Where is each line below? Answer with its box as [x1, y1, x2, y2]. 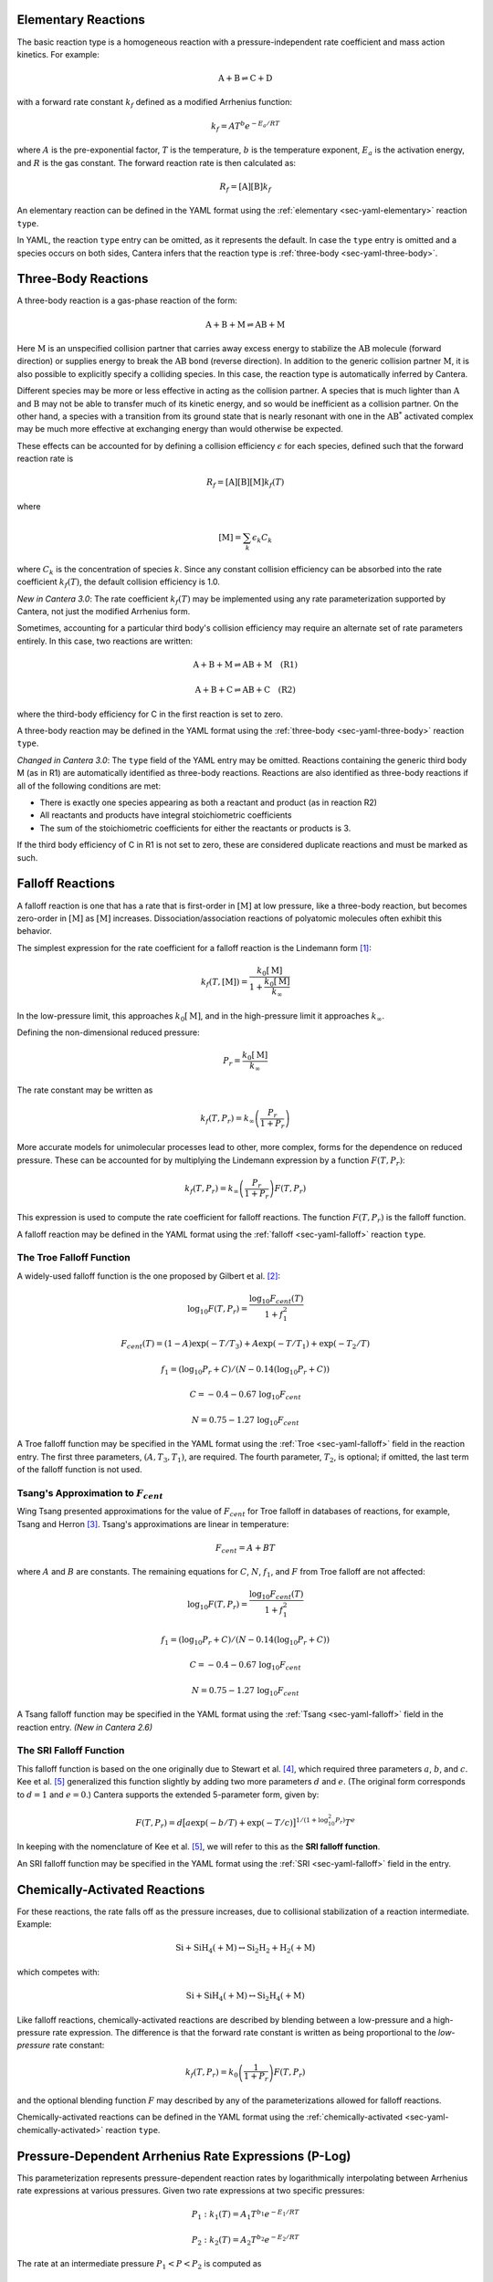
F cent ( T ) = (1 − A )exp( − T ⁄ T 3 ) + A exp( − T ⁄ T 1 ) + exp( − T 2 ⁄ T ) [121, 1338, 370, 1351]
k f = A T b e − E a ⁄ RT [210, 120, 280, 133]
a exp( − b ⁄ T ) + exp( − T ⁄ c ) [185, 1817, 294, 1827]
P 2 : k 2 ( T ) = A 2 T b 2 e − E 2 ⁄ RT [191, 2233, 300, 2247]
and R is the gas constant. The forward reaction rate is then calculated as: [16, 157, 297, 168]
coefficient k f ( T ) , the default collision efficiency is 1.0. [16, 576, 221, 589]
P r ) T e [334, 1816, 356, 1827]
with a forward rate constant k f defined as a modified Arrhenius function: [16, 97, 292, 110]
